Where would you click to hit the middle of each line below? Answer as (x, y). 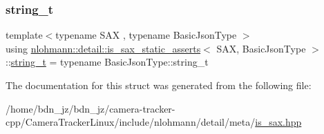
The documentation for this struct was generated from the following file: (159, 85)
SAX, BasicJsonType (261, 48)
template (24, 35)
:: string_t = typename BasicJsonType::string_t (107, 62)
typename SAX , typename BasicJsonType (146, 35)
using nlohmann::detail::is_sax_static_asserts (103, 48)
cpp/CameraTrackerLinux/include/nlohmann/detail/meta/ (131, 122)
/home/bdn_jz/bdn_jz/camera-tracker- (90, 108)
